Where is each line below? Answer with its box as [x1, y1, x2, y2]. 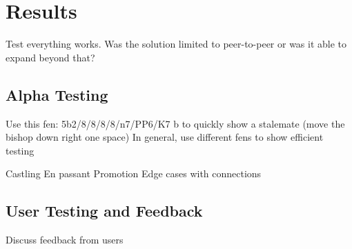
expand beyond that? [6, 50, 95, 64]
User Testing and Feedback [6, 200, 203, 221]
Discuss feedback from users [6, 232, 124, 247]
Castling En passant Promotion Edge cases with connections [6, 166, 262, 181]
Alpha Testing [6, 83, 108, 105]
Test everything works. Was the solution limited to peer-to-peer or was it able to [6, 37, 347, 51]
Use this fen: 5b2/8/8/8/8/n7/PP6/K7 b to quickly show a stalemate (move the [6, 116, 345, 130]
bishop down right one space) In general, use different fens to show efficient [6, 130, 324, 144]
